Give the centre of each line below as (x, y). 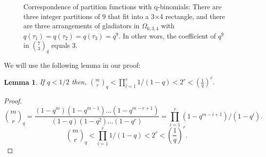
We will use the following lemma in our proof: (72, 65)
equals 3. (64, 45)
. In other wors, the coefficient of (167, 35)
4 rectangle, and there (192, 16)
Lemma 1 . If (24, 82)
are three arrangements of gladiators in (82, 26)
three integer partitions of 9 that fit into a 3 (89, 16)
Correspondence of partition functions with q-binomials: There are (123, 6)
